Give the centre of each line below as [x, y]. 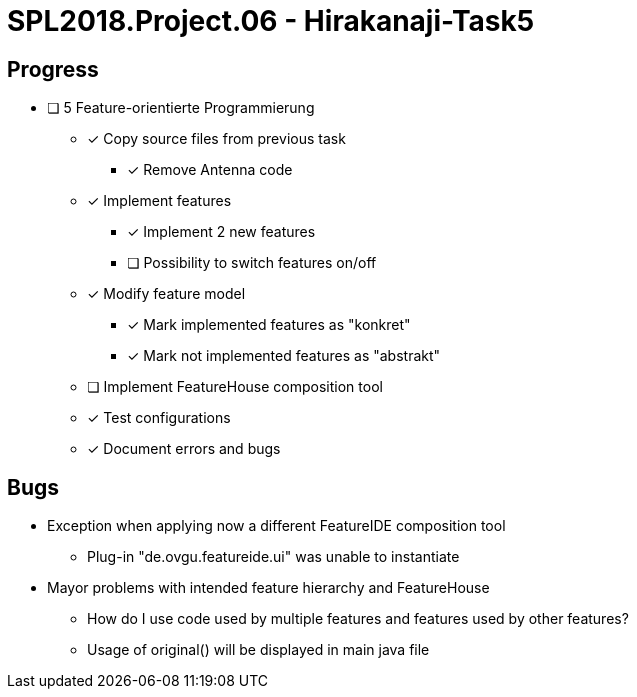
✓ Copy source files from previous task [216, 139]
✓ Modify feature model [166, 294]
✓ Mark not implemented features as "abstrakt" [284, 356]
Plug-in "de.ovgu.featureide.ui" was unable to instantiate [273, 557]
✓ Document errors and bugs [184, 449]
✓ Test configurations [159, 418]
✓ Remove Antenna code [210, 170]
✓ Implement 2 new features [221, 232]
